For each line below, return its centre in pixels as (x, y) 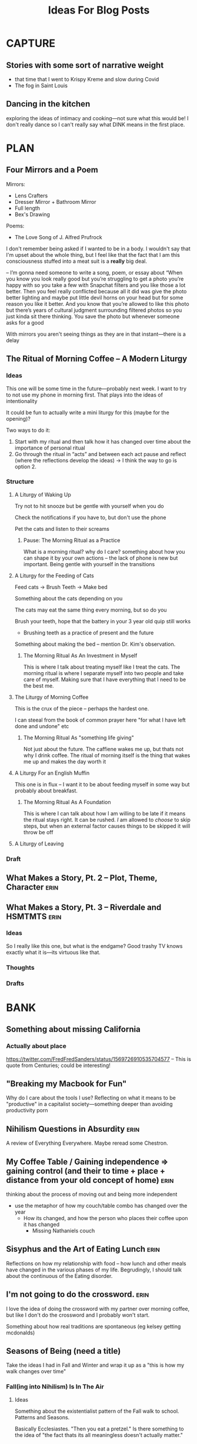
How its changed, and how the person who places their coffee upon (106, 1218)
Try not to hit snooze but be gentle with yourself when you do (89, 506)
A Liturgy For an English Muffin (52, 773)
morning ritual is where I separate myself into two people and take (103, 673)
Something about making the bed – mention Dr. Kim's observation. (95, 644)
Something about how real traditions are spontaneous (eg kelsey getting (94, 1326)
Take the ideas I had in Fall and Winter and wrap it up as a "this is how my (95, 1365)
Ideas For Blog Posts (99, 10)
